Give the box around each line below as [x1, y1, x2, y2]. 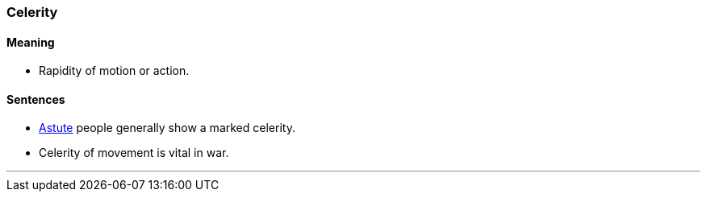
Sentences [6, 92, 65, 106]
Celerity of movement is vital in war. [39, 146, 229, 160]
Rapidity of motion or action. [39, 64, 190, 78]
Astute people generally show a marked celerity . [39, 121, 295, 135]
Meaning [6, 35, 55, 49]
